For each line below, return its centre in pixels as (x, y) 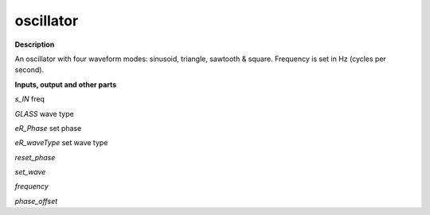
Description (35, 44)
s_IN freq (30, 99)
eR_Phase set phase (48, 128)
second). (29, 70)
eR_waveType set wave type (61, 143)
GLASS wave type (45, 113)
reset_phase (35, 157)
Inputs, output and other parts (66, 84)
